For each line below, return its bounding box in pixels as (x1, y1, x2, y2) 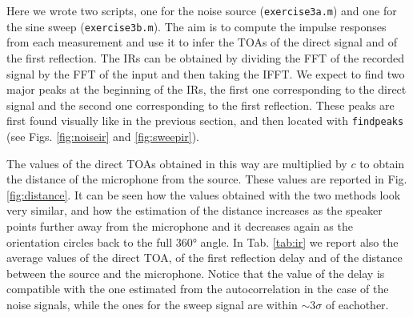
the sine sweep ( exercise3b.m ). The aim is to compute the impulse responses (6, 18, 387, 34)
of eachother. (325, 296, 389, 312)
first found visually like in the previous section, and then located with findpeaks (6, 112, 404, 129)
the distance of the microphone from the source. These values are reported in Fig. (6, 171, 407, 187)
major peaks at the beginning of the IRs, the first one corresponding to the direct (6, 81, 407, 98)
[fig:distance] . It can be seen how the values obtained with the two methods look (6, 186, 401, 203)
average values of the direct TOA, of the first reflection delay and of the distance (6, 249, 403, 266)
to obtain (359, 155, 405, 171)
